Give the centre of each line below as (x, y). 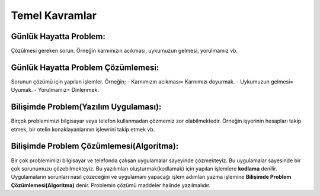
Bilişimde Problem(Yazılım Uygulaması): (86, 107)
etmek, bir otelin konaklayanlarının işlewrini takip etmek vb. (83, 129)
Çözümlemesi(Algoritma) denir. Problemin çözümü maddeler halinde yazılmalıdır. (111, 185)
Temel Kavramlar (54, 15)
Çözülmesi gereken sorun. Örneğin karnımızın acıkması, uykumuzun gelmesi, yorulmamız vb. (124, 51)
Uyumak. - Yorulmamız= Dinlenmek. (55, 90)
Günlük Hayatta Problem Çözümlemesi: (85, 67)
